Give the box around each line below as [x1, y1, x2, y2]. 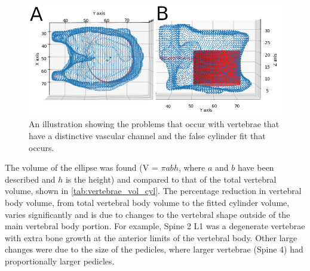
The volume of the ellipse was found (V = [5, 161, 158, 174]
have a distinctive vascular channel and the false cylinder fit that [29, 130, 266, 142]
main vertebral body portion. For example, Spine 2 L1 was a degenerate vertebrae [5, 220, 305, 232]
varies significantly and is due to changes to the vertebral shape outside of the [5, 208, 290, 220]
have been [237, 161, 274, 174]
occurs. [29, 141, 54, 153]
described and [5, 173, 56, 185]
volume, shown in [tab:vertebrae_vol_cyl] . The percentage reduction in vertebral [5, 184, 302, 197]
